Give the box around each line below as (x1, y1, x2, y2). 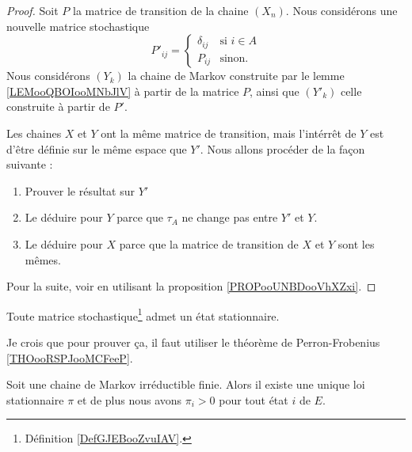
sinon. (219, 52, 249, 64)
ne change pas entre (181, 209, 278, 226)
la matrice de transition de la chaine (73, 2, 249, 18)
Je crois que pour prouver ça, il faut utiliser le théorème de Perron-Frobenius (6, 333, 380, 350)
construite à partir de (6, 98, 110, 115)
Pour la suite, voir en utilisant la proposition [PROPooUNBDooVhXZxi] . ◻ (6, 278, 376, 294)
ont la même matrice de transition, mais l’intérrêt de (101, 124, 357, 141)
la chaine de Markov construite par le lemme (128, 67, 345, 84)
